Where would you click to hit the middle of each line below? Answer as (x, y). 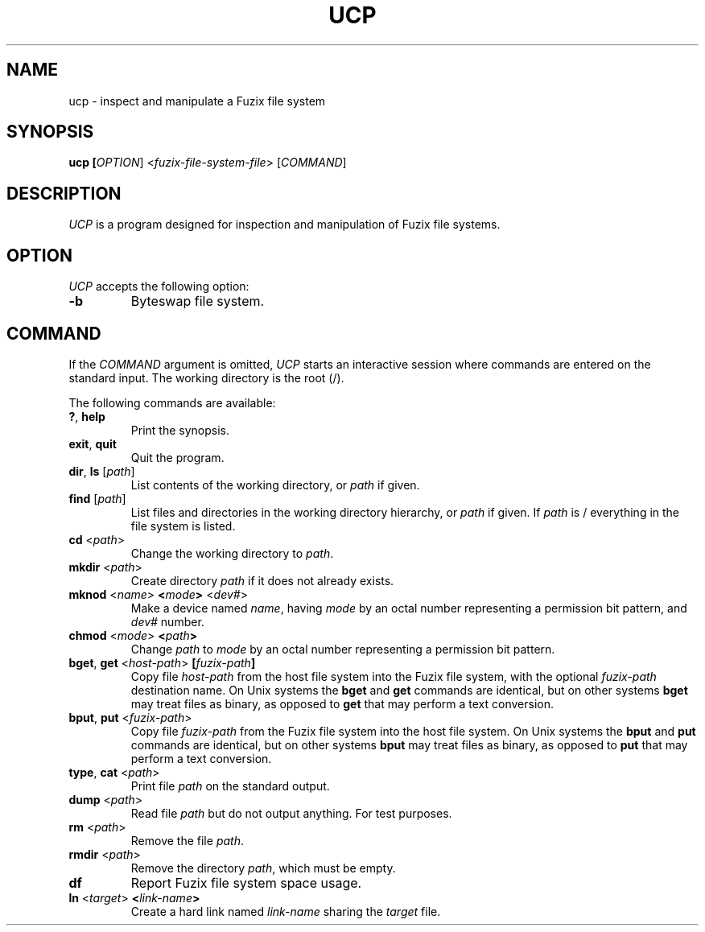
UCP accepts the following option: (159, 287)
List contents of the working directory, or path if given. (275, 485)
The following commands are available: (172, 402)
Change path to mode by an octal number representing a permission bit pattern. (343, 649)
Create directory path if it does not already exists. (262, 580)
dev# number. (167, 621)
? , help (87, 416)
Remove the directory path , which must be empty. (263, 868)
